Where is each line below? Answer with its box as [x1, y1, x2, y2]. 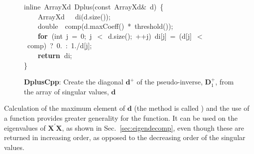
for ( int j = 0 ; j [38, 30, 92, 41]
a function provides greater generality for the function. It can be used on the [4, 112, 238, 123]
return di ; [38, 50, 72, 60]
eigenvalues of [4, 122, 46, 133]
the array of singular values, [24, 86, 109, 96]
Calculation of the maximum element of [4, 103, 126, 113]
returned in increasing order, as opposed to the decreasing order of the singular [4, 132, 246, 143]
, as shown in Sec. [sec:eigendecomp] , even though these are [62, 122, 244, 133]
